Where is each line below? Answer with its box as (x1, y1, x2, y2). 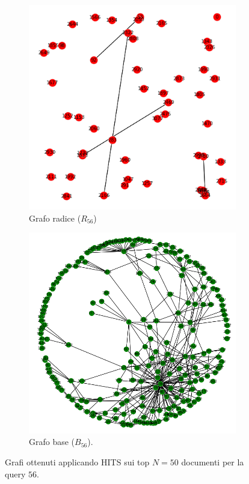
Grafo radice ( (29, 211, 81, 224)
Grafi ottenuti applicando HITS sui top (5, 455, 150, 468)
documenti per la (181, 455, 244, 468)
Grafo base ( (29, 435, 75, 448)
